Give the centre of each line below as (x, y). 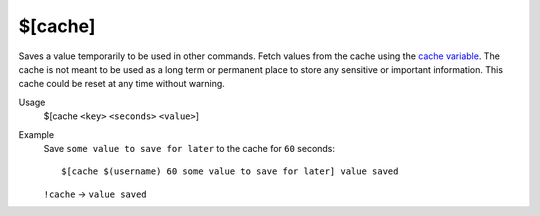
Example (36, 134)
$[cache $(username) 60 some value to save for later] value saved (230, 171)
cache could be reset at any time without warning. (121, 84)
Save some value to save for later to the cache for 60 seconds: (189, 148)
